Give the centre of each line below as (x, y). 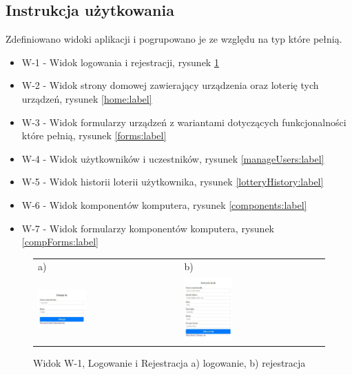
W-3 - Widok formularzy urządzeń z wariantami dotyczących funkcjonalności (184, 122)
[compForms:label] (60, 242)
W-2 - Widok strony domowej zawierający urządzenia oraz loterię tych (170, 85)
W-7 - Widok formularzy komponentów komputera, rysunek (148, 228)
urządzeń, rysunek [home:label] (87, 98)
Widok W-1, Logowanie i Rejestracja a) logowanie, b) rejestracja (169, 362)
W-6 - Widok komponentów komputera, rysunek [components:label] (164, 204)
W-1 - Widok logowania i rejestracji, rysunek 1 (120, 62)
